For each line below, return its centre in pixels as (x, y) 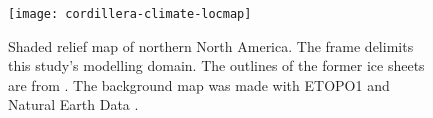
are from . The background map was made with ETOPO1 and (199, 84)
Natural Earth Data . (73, 104)
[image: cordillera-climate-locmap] (130, 14)
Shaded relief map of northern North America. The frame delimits (211, 45)
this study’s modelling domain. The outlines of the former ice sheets (216, 65)
